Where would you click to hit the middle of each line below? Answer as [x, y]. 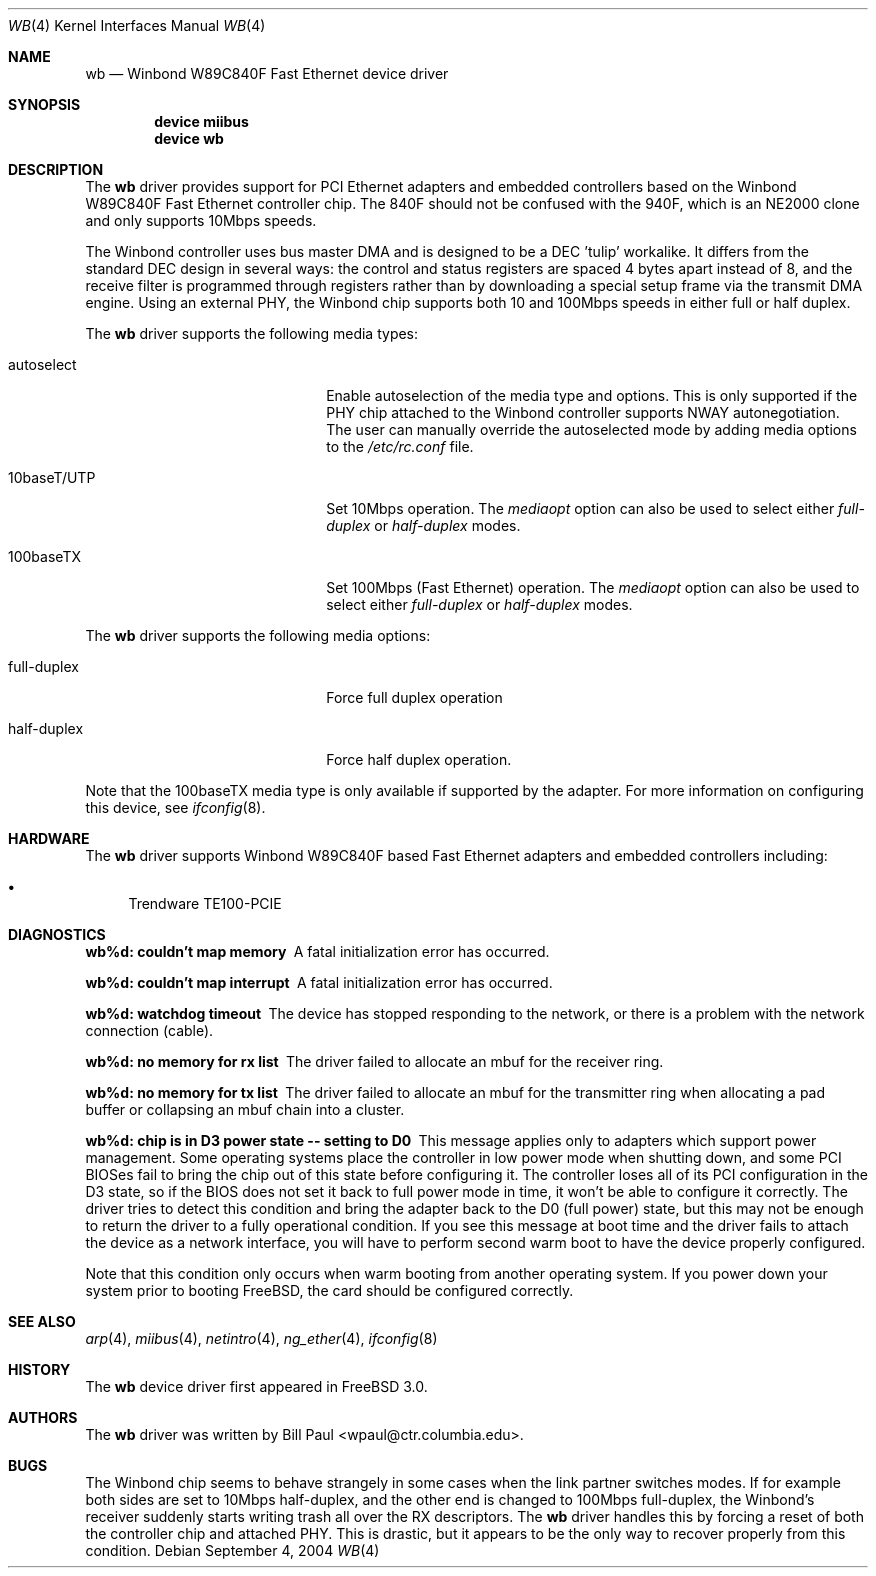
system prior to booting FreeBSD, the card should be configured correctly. [329, 1290]
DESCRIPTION [56, 169]
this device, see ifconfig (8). [175, 807]
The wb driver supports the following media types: [252, 333]
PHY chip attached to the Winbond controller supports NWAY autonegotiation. [583, 412]
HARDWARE [49, 838]
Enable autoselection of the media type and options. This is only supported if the [592, 395]
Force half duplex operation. [419, 759]
